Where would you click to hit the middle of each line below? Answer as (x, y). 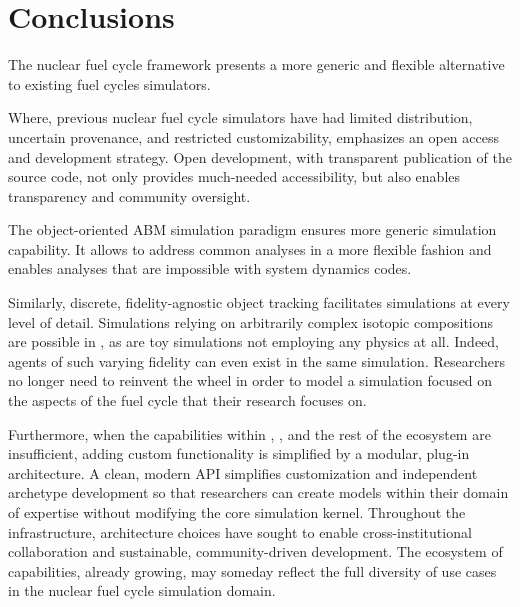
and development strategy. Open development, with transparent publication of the (260, 156)
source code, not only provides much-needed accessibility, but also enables (234, 176)
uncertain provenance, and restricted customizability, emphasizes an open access (253, 136)
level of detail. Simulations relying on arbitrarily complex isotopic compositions (251, 321)
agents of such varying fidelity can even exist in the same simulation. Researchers (257, 360)
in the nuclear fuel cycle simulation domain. (142, 590)
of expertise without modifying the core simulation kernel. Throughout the (237, 512)
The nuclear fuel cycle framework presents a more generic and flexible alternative (256, 64)
